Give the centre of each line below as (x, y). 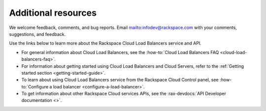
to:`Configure (35, 86)
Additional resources (53, 13)
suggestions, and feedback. (37, 34)
